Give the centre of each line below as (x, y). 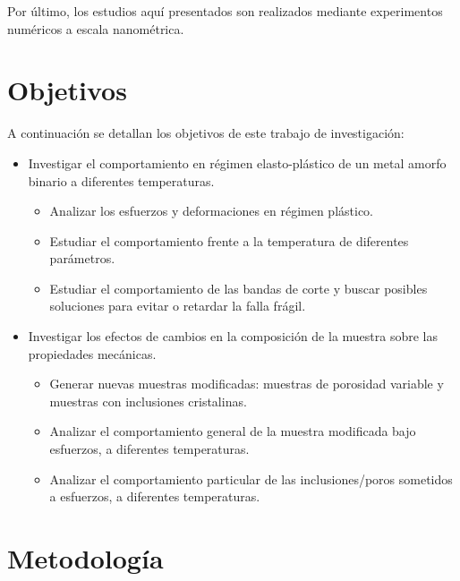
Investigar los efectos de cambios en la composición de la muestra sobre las (233, 336)
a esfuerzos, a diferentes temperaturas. (155, 496)
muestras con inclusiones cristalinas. (148, 401)
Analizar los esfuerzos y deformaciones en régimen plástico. (211, 211)
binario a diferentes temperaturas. (121, 180)
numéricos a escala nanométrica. (96, 28)
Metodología (85, 558)
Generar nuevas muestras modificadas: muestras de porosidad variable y (247, 384)
